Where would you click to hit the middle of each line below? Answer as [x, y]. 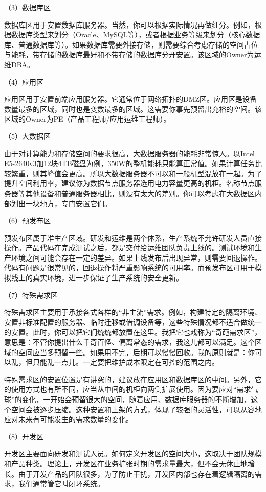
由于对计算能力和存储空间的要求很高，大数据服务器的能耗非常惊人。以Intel [129, 153]
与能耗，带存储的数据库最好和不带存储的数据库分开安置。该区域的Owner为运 [133, 54]
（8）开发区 [24, 436]
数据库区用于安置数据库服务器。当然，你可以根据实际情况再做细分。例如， [129, 24]
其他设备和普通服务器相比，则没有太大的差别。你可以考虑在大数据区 [140, 193]
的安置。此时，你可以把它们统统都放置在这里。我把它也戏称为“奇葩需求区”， [133, 332]
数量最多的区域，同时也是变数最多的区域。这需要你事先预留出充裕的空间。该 [133, 109]
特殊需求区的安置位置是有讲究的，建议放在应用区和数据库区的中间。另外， [129, 379]
